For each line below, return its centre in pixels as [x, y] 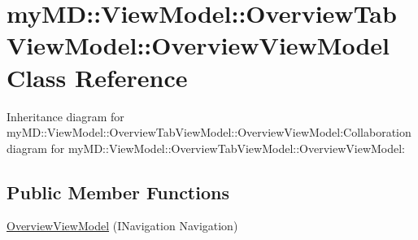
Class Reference [97, 77]
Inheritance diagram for [65, 116]
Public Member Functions [118, 192]
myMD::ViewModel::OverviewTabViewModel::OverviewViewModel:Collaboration [209, 132]
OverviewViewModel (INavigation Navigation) [122, 226]
